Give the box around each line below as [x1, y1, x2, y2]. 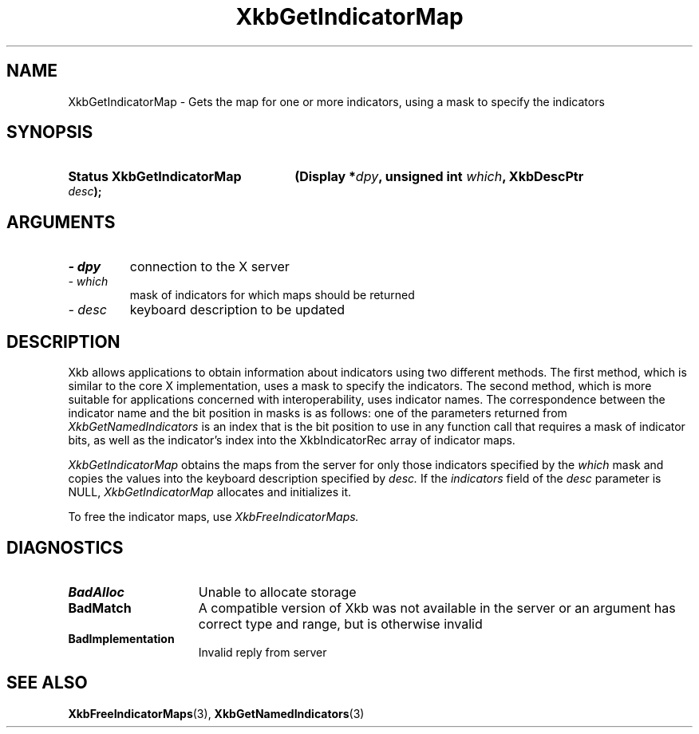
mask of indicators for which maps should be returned [129, 288, 415, 302]
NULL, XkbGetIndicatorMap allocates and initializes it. [68, 485, 352, 499]
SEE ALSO [6, 673, 88, 693]
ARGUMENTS [6, 211, 116, 232]
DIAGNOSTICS [6, 537, 124, 558]
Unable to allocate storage [198, 583, 357, 600]
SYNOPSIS [6, 122, 93, 143]
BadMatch [68, 599, 132, 616]
